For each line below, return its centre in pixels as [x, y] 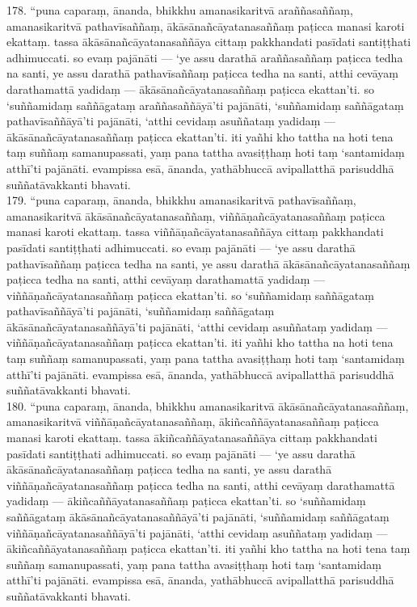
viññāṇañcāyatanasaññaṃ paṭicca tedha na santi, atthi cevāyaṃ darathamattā [201, 485]
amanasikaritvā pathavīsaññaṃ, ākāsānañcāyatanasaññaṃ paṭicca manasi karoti [206, 25]
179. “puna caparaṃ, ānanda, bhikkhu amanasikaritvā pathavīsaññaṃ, [181, 200]
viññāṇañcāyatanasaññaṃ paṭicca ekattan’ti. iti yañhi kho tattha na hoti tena [200, 342]
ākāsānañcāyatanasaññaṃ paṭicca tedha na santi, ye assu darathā [169, 469]
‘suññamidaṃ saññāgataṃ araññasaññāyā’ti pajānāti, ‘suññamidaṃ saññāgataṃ [205, 105]
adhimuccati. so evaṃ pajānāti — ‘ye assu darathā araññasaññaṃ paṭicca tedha [205, 57]
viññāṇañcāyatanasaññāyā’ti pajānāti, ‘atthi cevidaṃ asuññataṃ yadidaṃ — [197, 532]
